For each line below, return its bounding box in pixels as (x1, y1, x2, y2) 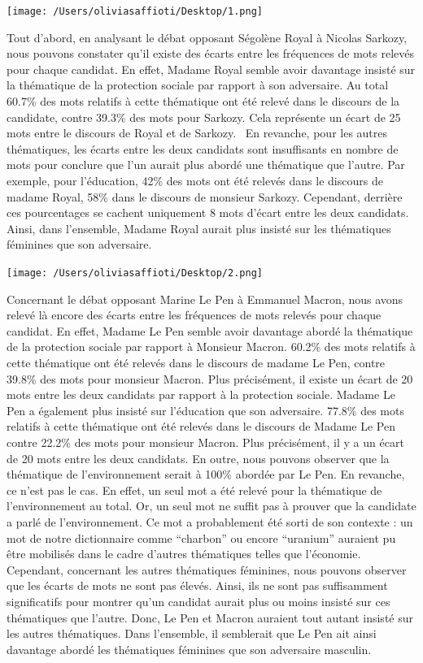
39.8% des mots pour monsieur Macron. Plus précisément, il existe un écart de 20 (7, 370, 413, 387)
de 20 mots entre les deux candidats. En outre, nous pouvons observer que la (7, 449, 390, 466)
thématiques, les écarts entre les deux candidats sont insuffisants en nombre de (7, 140, 399, 157)
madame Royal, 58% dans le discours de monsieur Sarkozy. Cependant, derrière (7, 188, 403, 205)
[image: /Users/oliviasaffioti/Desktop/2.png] (7, 266, 263, 279)
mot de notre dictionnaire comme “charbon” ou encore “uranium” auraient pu (7, 529, 396, 546)
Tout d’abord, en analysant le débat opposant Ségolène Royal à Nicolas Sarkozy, (7, 28, 408, 45)
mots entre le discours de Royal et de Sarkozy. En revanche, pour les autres (7, 124, 388, 141)
